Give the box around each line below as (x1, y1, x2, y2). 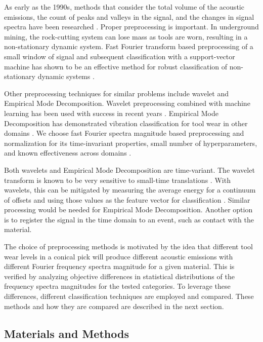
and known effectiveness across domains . (4, 147, 131, 158)
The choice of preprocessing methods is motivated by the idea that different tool (4, 241, 253, 252)
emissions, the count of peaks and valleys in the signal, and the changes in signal (4, 11, 254, 22)
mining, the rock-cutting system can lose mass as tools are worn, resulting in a (4, 31, 248, 42)
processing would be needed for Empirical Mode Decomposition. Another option (4, 204, 253, 215)
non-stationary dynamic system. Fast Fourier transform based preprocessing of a (4, 41, 253, 52)
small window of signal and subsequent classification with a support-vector (4, 51, 235, 61)
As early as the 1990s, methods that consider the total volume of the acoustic (4, 2, 244, 12)
